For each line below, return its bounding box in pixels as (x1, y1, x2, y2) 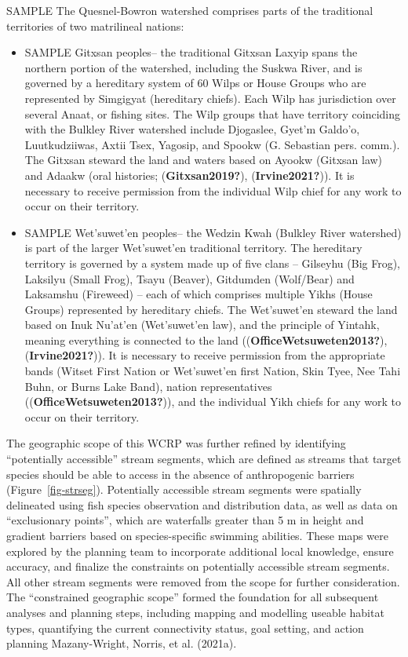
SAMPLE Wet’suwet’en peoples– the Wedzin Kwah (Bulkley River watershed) (24, 224, 402, 240)
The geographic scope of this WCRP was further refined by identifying (6, 435, 346, 451)
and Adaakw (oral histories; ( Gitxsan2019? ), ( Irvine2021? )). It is (24, 166, 355, 183)
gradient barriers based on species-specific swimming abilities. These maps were (6, 527, 388, 543)
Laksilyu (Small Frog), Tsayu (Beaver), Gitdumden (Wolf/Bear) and (24, 270, 355, 287)
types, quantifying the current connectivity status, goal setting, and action (6, 619, 364, 636)
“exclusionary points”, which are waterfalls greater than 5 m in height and (6, 512, 364, 528)
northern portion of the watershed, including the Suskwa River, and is (24, 59, 362, 75)
